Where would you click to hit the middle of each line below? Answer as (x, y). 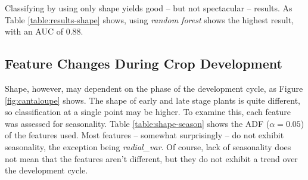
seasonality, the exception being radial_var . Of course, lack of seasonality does (148, 146)
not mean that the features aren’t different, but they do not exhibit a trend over (151, 158)
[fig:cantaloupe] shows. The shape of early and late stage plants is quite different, (153, 100)
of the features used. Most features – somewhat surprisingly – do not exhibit (144, 135)
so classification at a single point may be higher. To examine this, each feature (148, 112)
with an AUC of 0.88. (44, 31)
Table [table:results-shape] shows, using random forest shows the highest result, (150, 19)
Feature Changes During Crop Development (144, 63)
